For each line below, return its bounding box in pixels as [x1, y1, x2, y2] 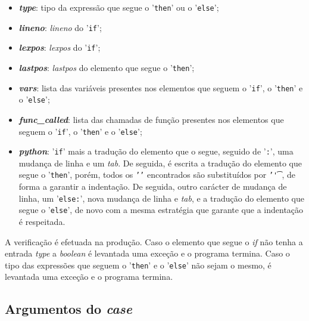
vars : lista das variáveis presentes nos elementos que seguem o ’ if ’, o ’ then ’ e [18, 81, 303, 94]
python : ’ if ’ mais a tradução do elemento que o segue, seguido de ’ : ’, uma [18, 145, 294, 158]
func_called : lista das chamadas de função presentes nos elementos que [18, 113, 284, 125]
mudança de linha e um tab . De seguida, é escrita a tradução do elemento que [18, 156, 302, 169]
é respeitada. [18, 215, 65, 227]
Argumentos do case [5, 300, 132, 318]
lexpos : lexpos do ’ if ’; [18, 41, 101, 54]
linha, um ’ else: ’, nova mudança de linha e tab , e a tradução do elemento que [18, 192, 304, 204]
